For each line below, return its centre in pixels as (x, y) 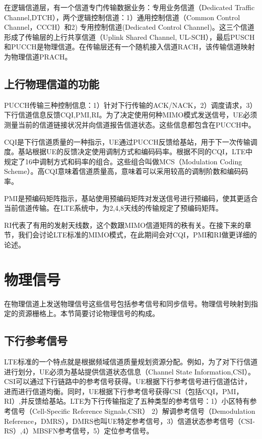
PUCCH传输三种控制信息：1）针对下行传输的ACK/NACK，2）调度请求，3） (130, 105)
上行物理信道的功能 (52, 83)
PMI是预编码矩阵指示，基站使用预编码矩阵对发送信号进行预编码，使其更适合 (131, 198)
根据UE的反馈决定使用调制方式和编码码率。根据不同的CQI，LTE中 (142, 151)
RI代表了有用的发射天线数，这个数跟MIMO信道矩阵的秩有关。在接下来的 (124, 225)
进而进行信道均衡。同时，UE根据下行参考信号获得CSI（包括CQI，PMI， (124, 391)
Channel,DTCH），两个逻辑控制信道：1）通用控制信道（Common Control (122, 17)
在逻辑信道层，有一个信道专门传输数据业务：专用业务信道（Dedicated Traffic (129, 7)
